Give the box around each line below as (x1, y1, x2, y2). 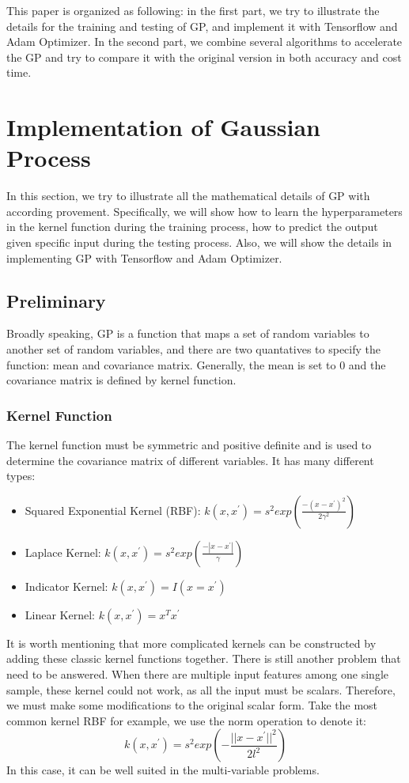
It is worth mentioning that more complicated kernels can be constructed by (6, 634, 377, 651)
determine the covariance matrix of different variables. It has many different (6, 452, 374, 468)
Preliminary (6, 288, 106, 312)
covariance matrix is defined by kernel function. (6, 372, 237, 388)
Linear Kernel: (25, 606, 95, 622)
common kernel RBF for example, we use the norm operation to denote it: (6, 712, 366, 728)
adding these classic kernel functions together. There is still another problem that (6, 650, 401, 667)
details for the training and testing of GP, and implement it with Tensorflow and (6, 17, 398, 34)
